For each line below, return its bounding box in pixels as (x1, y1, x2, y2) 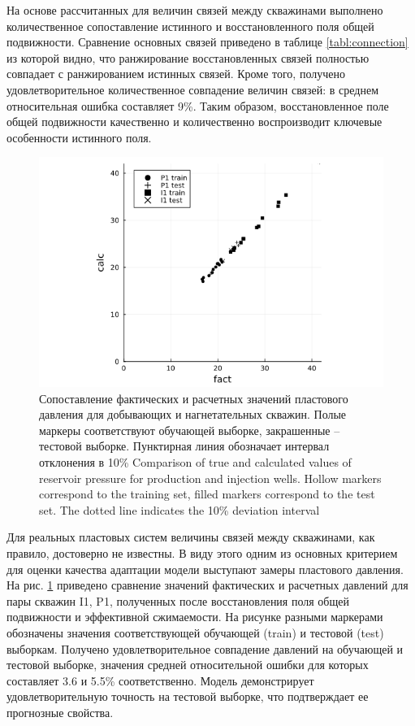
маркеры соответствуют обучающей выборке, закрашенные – (39, 421, 340, 438)
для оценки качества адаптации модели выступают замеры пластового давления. (6, 560, 404, 577)
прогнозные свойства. (6, 703, 114, 720)
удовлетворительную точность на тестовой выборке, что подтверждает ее (6, 688, 369, 705)
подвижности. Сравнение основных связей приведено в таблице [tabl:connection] (6, 33, 409, 50)
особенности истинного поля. (6, 128, 152, 146)
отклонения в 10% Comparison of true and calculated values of (39, 453, 352, 470)
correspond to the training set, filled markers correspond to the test (39, 485, 375, 502)
